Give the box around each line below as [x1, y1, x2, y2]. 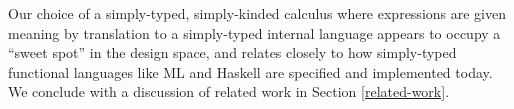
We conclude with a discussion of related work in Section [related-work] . [8, 81, 450, 102]
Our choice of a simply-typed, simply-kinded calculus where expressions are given [8, 3, 506, 23]
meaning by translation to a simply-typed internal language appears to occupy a [8, 22, 501, 43]
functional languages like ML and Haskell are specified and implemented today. [8, 61, 493, 82]
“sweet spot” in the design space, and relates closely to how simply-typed [8, 42, 457, 63]
